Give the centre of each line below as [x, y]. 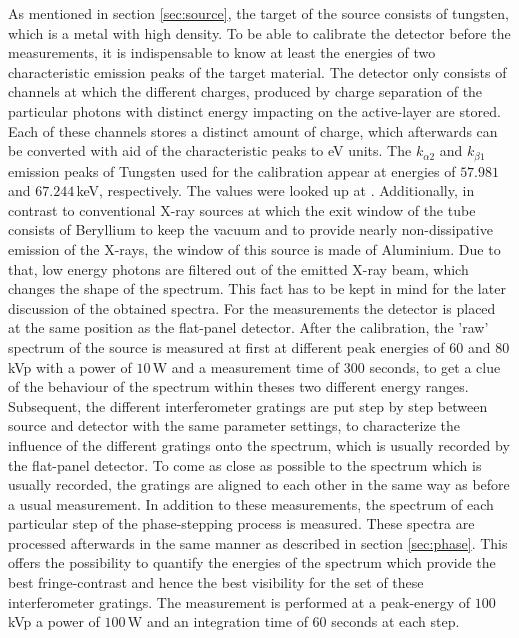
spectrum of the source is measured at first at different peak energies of [226, 346]
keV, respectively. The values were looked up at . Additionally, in [275, 190]
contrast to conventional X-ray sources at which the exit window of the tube [242, 209]
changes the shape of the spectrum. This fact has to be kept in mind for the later [257, 288]
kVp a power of [54, 621]
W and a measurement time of [246, 366]
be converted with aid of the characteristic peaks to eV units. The [210, 150]
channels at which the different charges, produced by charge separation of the [245, 91]
